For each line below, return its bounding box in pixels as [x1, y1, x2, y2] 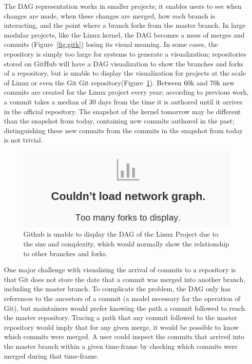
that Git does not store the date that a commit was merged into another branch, [4, 274, 246, 284]
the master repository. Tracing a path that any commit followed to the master [4, 312, 237, 323]
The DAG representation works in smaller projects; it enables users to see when [4, 1, 242, 11]
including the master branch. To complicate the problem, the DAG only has [4, 283, 231, 294]
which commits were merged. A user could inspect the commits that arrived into [4, 331, 245, 342]
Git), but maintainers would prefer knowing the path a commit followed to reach [4, 303, 245, 313]
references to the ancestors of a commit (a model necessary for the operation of [4, 293, 240, 303]
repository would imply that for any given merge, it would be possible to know [4, 322, 239, 332]
